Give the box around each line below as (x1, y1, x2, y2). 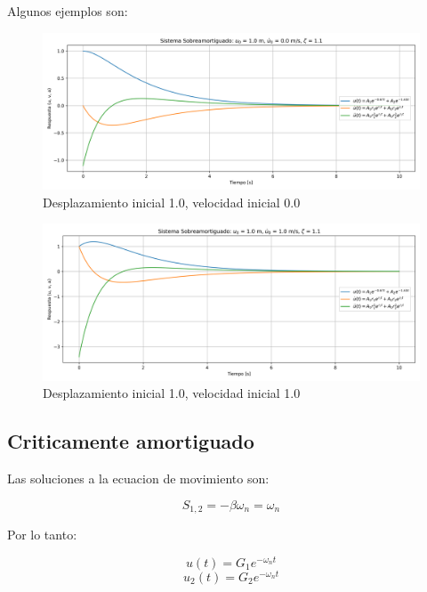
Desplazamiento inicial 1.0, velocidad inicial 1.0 (43, 384, 301, 402)
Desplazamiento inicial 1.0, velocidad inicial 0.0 (43, 192, 301, 211)
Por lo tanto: (7, 525, 77, 543)
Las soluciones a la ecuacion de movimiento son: (7, 468, 270, 487)
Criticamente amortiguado (7, 427, 254, 455)
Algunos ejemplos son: (7, 2, 128, 20)
